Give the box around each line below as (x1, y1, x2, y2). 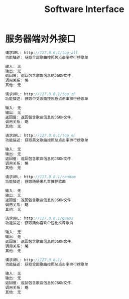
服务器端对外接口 (5, 34, 76, 45)
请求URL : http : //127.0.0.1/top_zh (5, 92, 76, 97)
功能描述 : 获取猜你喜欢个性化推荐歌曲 (5, 221, 74, 226)
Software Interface (44, 4, 124, 15)
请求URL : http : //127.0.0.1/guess (5, 216, 74, 221)
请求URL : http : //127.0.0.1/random (5, 175, 76, 180)
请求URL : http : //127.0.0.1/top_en (5, 133, 76, 138)
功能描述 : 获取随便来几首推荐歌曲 (5, 179, 66, 184)
